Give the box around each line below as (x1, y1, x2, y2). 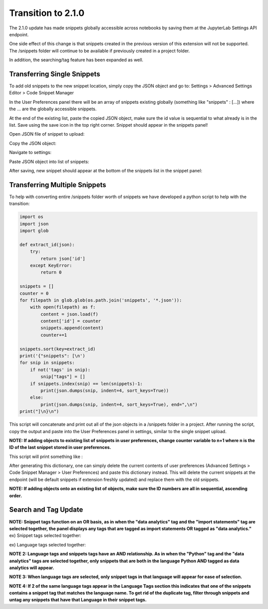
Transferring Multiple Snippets (9, 180, 107, 189)
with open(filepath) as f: (30, 304, 96, 310)
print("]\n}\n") (19, 409, 60, 414)
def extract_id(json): (19, 241, 75, 247)
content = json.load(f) (40, 311, 99, 317)
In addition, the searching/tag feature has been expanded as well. (9, 57, 143, 63)
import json (19, 221, 49, 227)
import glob (19, 228, 49, 233)
